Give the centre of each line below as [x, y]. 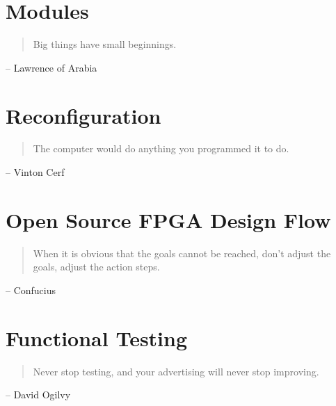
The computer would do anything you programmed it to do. [161, 148]
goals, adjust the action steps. [96, 267]
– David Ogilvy [38, 395]
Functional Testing [97, 338]
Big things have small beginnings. [105, 44]
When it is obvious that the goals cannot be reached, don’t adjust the [182, 253]
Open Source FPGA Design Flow [168, 219]
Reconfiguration [83, 115]
